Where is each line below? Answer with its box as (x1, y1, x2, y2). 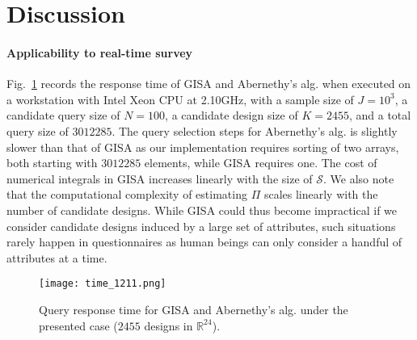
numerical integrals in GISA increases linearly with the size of (6, 170, 313, 187)
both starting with (6, 154, 98, 171)
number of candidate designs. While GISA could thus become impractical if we (6, 201, 398, 218)
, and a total (348, 107, 411, 124)
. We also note (322, 170, 394, 187)
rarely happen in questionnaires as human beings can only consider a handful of (6, 233, 402, 250)
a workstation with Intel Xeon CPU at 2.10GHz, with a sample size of (6, 90, 354, 107)
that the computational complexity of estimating (6, 186, 247, 203)
